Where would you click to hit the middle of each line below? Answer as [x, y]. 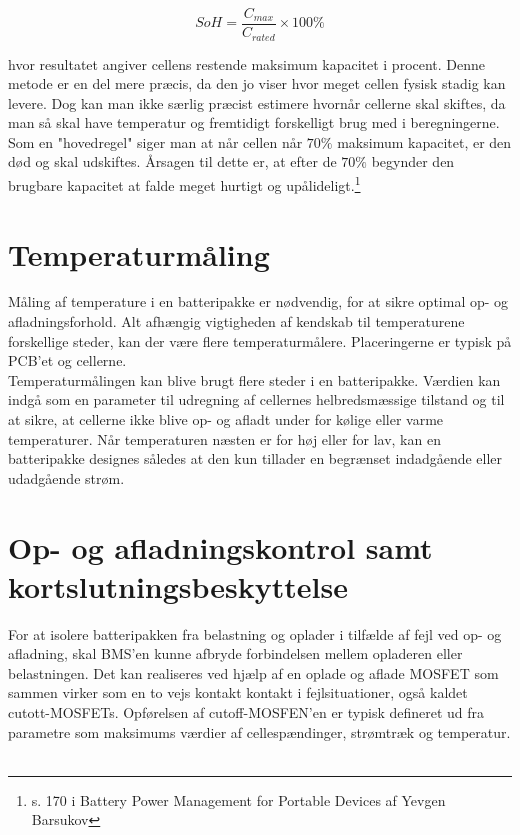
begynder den [413, 161]
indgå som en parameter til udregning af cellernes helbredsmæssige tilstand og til [256, 399]
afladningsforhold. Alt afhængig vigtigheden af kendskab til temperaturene [236, 321]
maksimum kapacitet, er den [424, 141]
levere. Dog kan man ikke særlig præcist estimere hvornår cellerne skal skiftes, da [257, 102]
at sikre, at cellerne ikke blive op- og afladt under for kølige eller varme [226, 419]
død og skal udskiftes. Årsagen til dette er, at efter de [172, 161]
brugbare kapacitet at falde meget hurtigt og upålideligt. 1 [184, 183]
